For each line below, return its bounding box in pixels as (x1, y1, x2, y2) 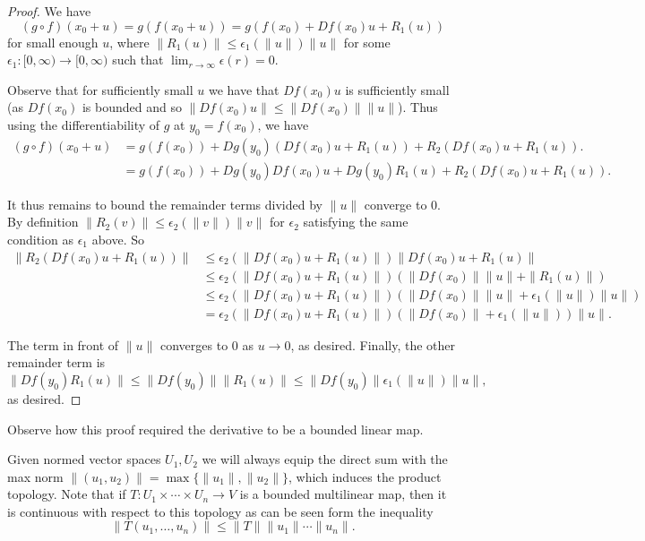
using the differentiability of (7, 115, 160, 133)
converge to (364, 194, 427, 213)
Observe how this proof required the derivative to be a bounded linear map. (7, 419, 424, 438)
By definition (7, 212, 79, 231)
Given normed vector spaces (7, 450, 161, 468)
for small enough (7, 32, 99, 51)
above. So (91, 230, 145, 249)
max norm (7, 467, 64, 485)
